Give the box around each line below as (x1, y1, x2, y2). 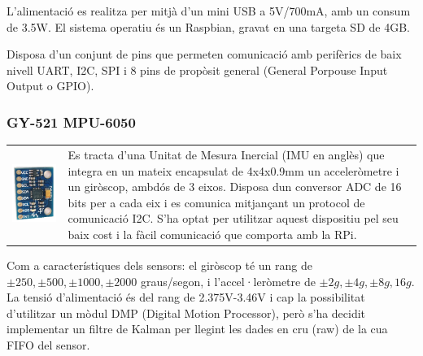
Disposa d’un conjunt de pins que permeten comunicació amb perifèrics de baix (7, 46, 402, 63)
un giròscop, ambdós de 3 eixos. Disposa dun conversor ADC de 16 (68, 178, 402, 195)
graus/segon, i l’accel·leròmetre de (140, 272, 316, 289)
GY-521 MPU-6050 (7, 111, 136, 132)
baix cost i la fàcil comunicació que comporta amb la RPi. (68, 225, 357, 242)
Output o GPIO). (7, 77, 94, 94)
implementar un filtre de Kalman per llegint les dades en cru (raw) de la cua (7, 320, 388, 337)
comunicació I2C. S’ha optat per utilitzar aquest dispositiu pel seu (68, 210, 399, 227)
